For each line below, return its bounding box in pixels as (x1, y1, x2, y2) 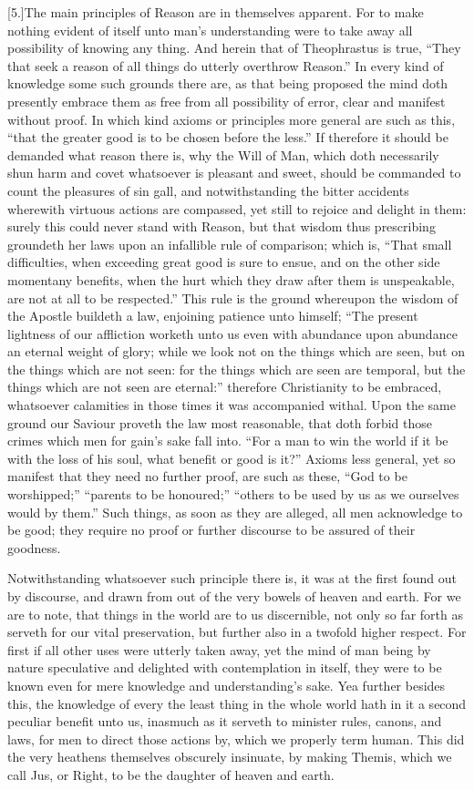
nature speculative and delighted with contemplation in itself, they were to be (7, 658, 442, 677)
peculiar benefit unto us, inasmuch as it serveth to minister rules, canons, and (7, 712, 442, 731)
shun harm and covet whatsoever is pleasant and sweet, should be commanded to (7, 163, 461, 182)
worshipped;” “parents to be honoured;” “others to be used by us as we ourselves (7, 485, 459, 504)
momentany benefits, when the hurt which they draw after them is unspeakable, (7, 270, 455, 289)
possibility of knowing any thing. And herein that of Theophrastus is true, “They (7, 38, 461, 57)
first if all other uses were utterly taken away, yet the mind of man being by (7, 640, 431, 659)
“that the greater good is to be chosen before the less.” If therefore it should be (7, 128, 448, 147)
